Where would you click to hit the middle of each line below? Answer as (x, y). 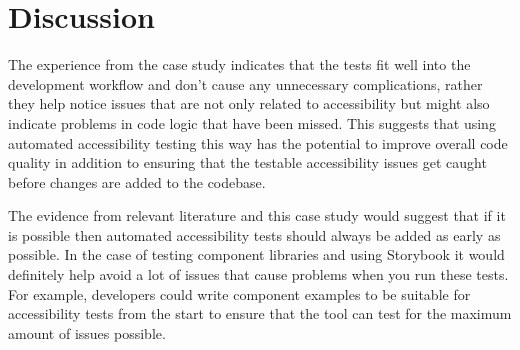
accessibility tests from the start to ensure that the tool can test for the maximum (260, 313)
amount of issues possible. (87, 332)
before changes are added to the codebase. (137, 181)
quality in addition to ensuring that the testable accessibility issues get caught (247, 162)
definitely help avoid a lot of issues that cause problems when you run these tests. (258, 274)
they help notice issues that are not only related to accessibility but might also (249, 103)
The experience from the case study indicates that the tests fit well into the (239, 64)
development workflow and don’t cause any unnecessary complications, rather (245, 83)
